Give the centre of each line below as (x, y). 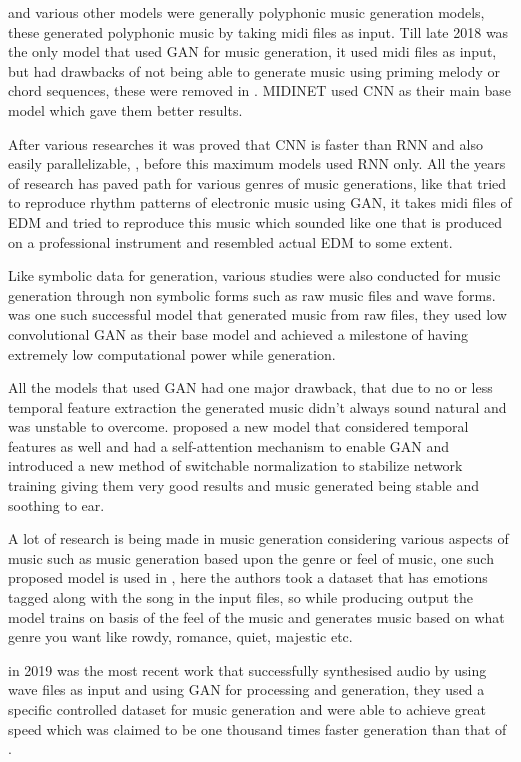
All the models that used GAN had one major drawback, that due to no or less (250, 387)
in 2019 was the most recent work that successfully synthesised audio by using (247, 669)
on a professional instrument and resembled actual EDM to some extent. (230, 241)
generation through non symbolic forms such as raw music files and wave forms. (252, 294)
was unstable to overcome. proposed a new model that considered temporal (238, 426)
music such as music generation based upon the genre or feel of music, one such (251, 557)
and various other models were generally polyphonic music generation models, (246, 12)
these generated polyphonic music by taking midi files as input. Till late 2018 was (258, 31)
